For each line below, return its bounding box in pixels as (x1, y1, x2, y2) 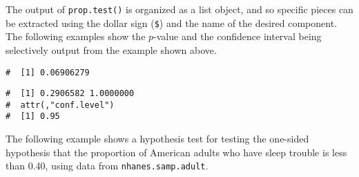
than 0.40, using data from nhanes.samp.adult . (6, 158, 208, 173)
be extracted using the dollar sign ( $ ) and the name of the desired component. (6, 15, 338, 30)
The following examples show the (6, 29, 146, 44)
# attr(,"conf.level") (6, 100, 115, 110)
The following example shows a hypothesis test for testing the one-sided (6, 131, 309, 146)
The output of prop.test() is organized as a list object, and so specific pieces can (6, 2, 353, 16)
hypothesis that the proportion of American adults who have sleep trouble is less (6, 145, 347, 159)
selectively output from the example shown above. (6, 42, 217, 57)
